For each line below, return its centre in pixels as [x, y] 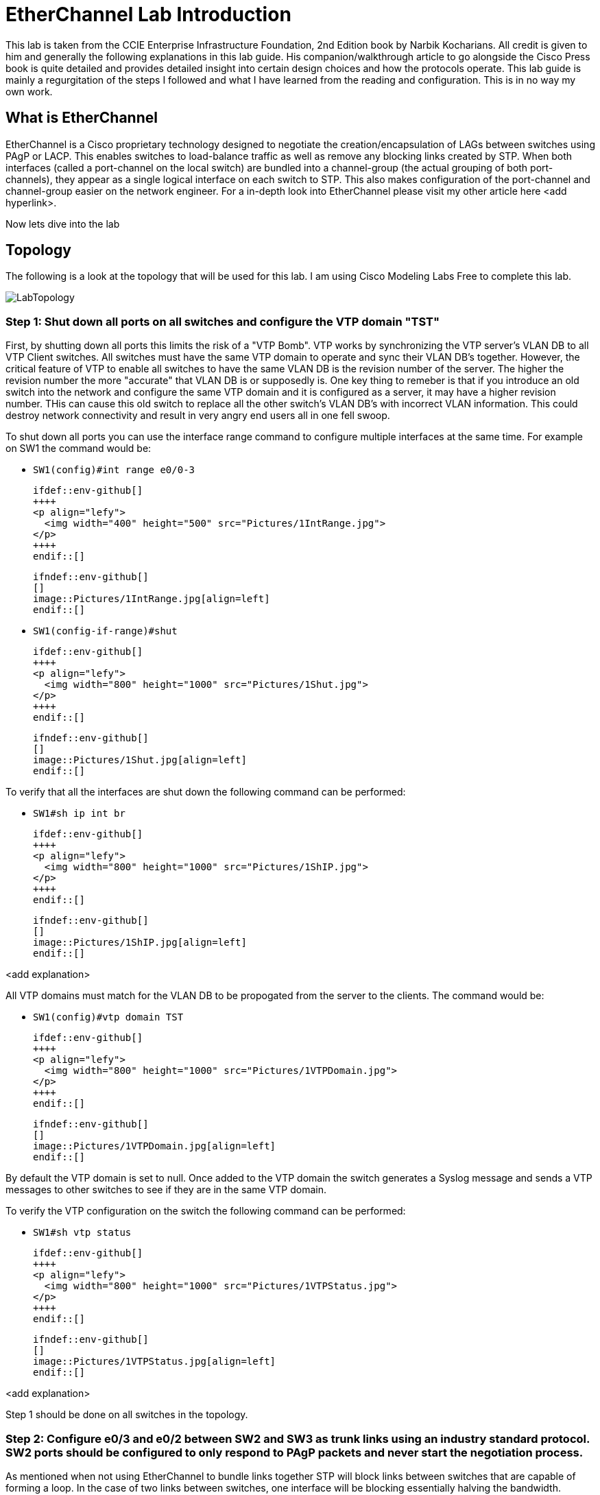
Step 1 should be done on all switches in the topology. [127, 1415]
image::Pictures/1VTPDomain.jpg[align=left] [155, 1146]
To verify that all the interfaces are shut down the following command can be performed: [206, 792]
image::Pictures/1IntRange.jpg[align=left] [152, 599]
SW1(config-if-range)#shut [105, 631]
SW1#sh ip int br [79, 814]
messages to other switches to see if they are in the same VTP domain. [166, 1190]
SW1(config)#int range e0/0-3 [114, 470]
